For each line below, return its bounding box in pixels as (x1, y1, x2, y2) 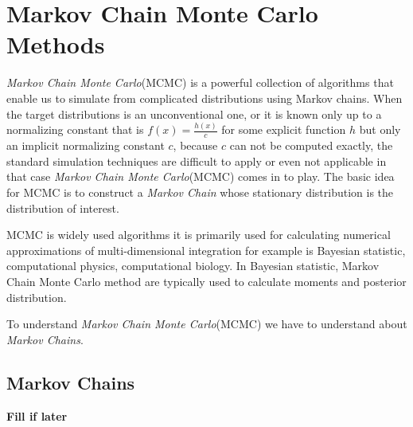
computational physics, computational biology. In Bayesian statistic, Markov (6, 257, 380, 274)
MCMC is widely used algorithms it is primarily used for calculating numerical (6, 226, 391, 243)
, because (173, 137, 218, 154)
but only (359, 121, 401, 138)
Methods (6, 28, 105, 61)
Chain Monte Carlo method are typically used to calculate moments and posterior (6, 272, 407, 289)
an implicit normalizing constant (6, 137, 165, 154)
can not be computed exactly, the (229, 137, 393, 154)
